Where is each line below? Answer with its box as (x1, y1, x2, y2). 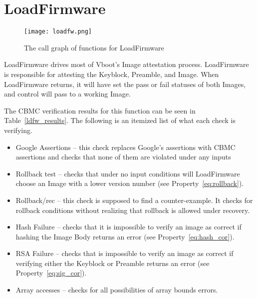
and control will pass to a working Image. (4, 88, 131, 99)
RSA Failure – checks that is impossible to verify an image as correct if (15, 248, 234, 258)
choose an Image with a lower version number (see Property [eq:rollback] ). (15, 178, 244, 188)
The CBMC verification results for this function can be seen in (4, 105, 196, 115)
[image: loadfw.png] (24, 28, 92, 35)
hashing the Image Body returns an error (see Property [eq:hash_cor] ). (15, 231, 235, 241)
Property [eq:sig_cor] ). (15, 267, 87, 278)
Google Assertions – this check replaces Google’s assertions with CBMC (15, 141, 236, 152)
